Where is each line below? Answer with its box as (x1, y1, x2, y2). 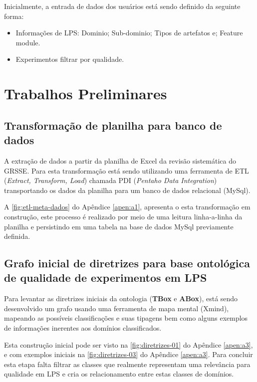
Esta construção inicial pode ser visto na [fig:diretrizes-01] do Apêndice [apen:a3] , (4, 339, 253, 350)
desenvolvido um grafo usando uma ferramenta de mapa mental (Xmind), (4, 303, 229, 313)
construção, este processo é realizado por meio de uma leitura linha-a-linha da (4, 211, 243, 221)
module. (15, 37, 40, 47)
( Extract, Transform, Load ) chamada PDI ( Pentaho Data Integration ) (4, 175, 217, 186)
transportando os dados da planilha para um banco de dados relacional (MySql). (4, 185, 251, 195)
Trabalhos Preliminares (4, 83, 167, 104)
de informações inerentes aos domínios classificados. (4, 323, 162, 333)
